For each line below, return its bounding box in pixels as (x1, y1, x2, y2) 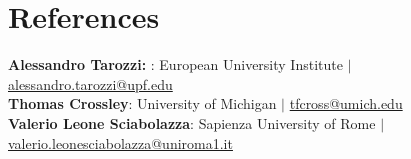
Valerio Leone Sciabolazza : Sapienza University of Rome (8, 112, 376, 133)
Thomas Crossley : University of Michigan (8, 93, 277, 114)
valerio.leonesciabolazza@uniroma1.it (8, 132, 233, 153)
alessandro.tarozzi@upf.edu (8, 73, 173, 94)
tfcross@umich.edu (289, 93, 403, 114)
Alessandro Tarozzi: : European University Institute (8, 54, 343, 75)
